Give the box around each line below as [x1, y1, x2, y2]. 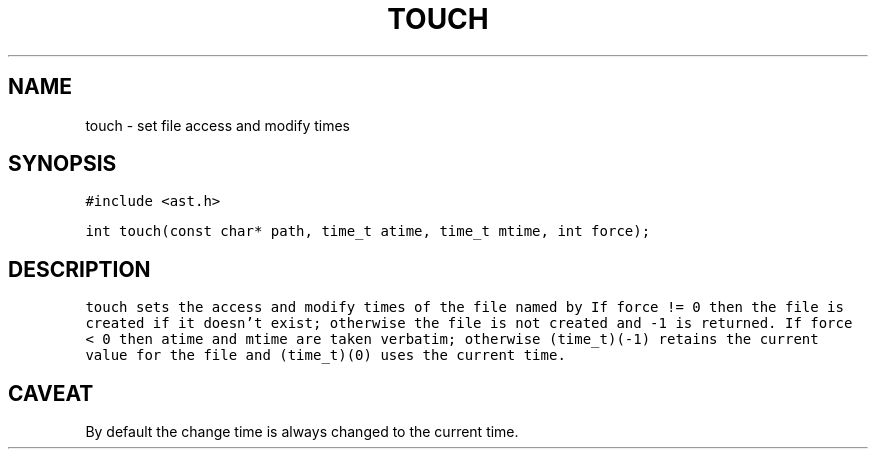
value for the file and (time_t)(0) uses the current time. [85, 347, 566, 364]
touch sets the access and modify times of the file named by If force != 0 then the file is [85, 299, 844, 316]
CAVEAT [8, 380, 94, 406]
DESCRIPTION [8, 256, 151, 282]
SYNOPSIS [8, 151, 117, 177]
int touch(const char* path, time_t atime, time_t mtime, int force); [85, 223, 651, 240]
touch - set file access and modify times [85, 116, 351, 134]
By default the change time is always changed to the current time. [85, 423, 519, 441]
